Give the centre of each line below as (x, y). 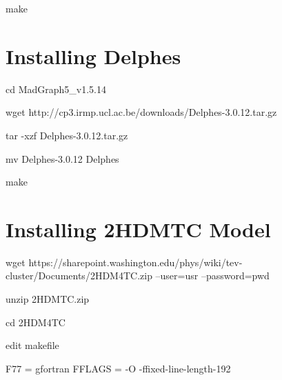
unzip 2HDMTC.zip (48, 299)
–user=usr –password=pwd (212, 276)
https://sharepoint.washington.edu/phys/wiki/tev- (135, 262)
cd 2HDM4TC (36, 322)
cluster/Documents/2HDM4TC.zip (79, 276)
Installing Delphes (93, 56)
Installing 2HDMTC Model (138, 229)
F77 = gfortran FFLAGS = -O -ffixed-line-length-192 (118, 368)
